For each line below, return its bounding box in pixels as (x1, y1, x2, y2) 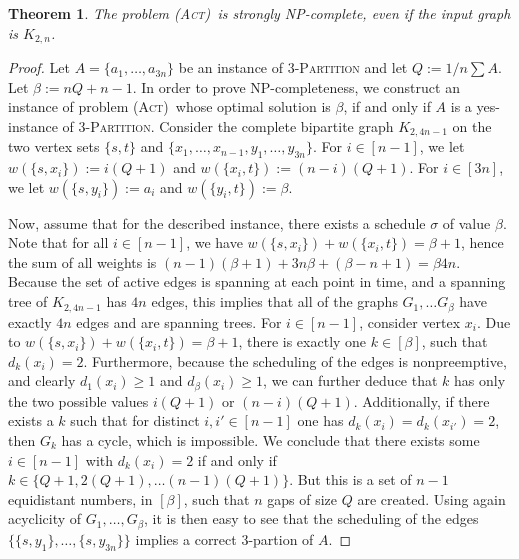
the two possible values (8, 390, 149, 411)
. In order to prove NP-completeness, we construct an (132, 76, 460, 97)
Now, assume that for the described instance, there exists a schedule (8, 212, 426, 233)
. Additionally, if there (353, 390, 490, 411)
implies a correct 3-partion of (135, 528, 314, 549)
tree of (8, 291, 48, 312)
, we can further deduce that (263, 370, 438, 391)
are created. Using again (357, 488, 506, 509)
